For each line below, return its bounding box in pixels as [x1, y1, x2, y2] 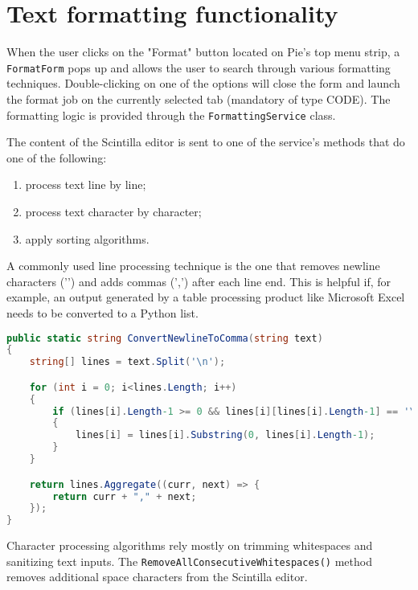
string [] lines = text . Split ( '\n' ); [29, 356, 226, 368]
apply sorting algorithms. [25, 230, 150, 247]
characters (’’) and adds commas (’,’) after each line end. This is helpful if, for [6, 272, 391, 289]
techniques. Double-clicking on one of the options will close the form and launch [6, 75, 400, 92]
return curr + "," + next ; [52, 490, 197, 502]
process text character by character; [25, 203, 202, 219]
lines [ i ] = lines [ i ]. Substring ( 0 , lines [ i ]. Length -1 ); [75, 429, 375, 441]
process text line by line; [25, 176, 146, 193]
